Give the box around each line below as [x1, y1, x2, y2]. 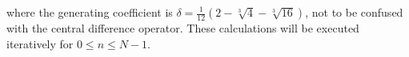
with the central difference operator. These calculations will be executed [6, 20, 359, 36]
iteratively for [6, 35, 74, 51]
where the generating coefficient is [6, 4, 173, 20]
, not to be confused [305, 4, 403, 20]
